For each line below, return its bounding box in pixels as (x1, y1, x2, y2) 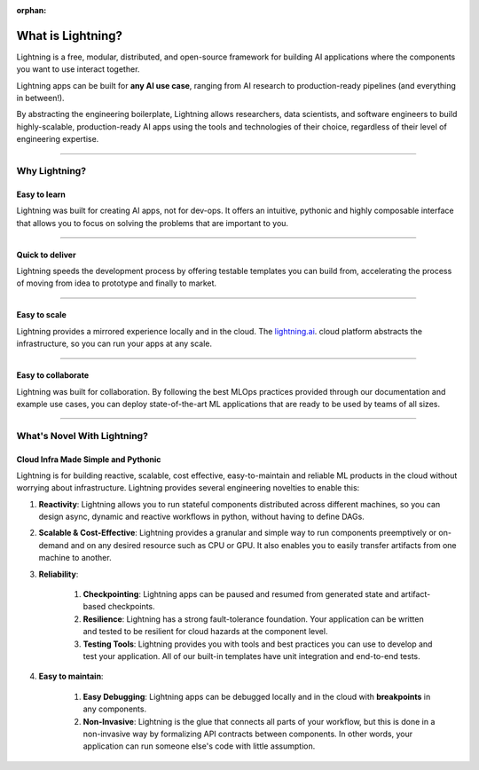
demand (38, 539, 69, 550)
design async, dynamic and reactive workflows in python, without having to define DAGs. (38, 511, 365, 522)
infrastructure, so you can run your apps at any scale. (16, 338, 213, 350)
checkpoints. (107, 601, 155, 612)
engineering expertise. (16, 134, 99, 145)
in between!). (16, 93, 66, 104)
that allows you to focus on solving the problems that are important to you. (16, 217, 288, 228)
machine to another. (38, 553, 112, 563)
